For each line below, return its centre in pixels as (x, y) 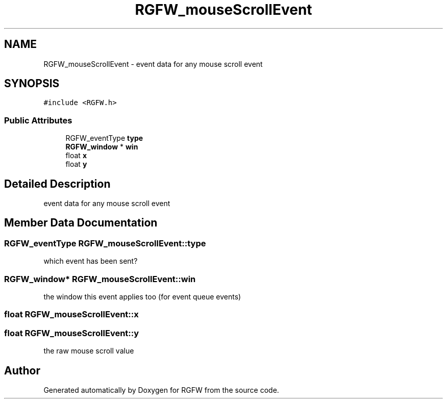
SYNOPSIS (32, 84)
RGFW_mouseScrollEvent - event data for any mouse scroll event (153, 64)
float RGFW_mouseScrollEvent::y (72, 333)
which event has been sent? (91, 261)
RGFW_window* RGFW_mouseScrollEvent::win (100, 279)
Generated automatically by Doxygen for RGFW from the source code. (161, 390)
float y (76, 164)
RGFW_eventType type (104, 138)
